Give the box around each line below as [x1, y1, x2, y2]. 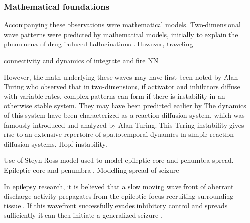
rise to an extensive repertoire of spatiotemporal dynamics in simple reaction [4, 129, 234, 139]
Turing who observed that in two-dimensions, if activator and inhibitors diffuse [4, 81, 240, 91]
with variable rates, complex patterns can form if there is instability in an [4, 90, 225, 101]
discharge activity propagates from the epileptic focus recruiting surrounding [4, 191, 234, 201]
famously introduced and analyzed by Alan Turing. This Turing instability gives [4, 119, 244, 130]
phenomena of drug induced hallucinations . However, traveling [4, 39, 193, 49]
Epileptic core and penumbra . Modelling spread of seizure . [4, 164, 183, 175]
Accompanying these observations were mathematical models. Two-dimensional [4, 20, 241, 30]
